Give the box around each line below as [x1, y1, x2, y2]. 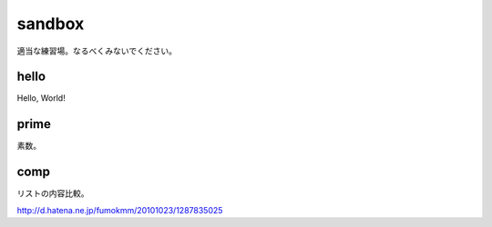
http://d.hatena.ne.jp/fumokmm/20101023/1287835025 [16, 204, 223, 215]
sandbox [16, 14, 85, 34]
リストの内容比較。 [16, 188, 89, 199]
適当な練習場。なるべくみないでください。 [16, 45, 178, 56]
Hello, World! [16, 93, 66, 104]
